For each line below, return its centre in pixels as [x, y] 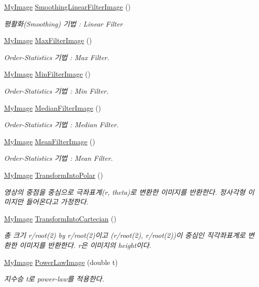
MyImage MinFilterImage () [47, 74]
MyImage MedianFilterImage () [52, 107]
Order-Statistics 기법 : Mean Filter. [58, 158]
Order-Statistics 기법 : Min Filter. [56, 90]
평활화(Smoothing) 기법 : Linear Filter [63, 23]
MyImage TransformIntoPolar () [53, 175]
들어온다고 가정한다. [57, 202]
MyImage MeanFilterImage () [50, 141]
